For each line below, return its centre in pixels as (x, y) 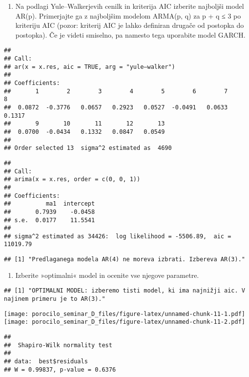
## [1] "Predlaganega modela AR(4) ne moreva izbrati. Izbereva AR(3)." (124, 260)
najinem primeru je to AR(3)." (55, 299)
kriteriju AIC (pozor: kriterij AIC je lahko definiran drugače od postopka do (130, 25)
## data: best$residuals (46, 361)
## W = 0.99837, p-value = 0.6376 (60, 369)
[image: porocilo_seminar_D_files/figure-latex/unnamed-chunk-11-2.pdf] (124, 322)
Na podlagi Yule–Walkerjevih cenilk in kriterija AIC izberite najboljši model (130, 6)
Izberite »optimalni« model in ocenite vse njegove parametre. (107, 275)
